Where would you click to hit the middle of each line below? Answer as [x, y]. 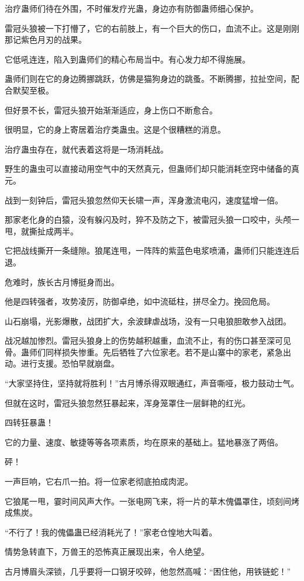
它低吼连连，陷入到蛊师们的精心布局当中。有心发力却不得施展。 [127, 59]
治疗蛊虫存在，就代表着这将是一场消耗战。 [87, 149]
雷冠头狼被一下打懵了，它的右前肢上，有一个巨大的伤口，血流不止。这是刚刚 [152, 28]
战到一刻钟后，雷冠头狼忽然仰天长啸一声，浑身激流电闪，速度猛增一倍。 [144, 200]
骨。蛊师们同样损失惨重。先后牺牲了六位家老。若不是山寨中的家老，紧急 [144, 352]
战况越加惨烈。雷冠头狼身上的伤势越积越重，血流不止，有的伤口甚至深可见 [148, 340]
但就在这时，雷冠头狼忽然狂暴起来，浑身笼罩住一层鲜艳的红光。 [127, 402]
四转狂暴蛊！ [29, 422]
